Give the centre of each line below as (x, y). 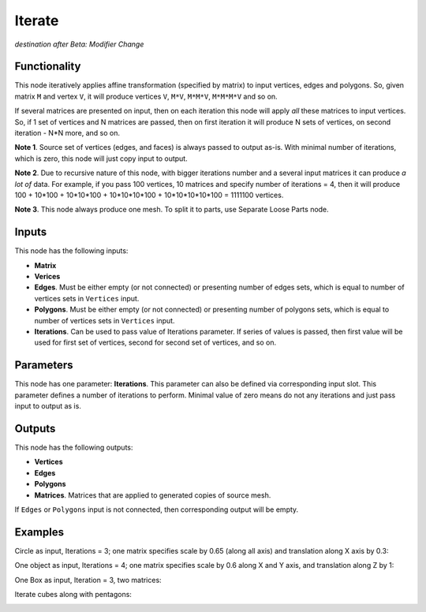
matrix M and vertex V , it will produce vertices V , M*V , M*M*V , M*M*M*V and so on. (146, 96)
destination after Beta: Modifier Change (79, 44)
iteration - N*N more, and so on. (67, 133)
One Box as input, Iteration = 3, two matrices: (88, 580)
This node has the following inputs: (71, 251)
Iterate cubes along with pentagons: (73, 595)
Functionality (48, 67)
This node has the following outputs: (74, 447)
